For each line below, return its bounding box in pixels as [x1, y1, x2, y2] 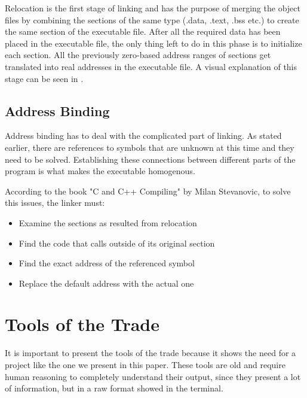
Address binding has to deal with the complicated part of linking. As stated [5, 129, 282, 142]
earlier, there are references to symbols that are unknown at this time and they [5, 141, 294, 153]
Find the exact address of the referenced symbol [19, 257, 195, 269]
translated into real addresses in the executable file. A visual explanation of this [5, 60, 297, 72]
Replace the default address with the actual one [19, 277, 194, 289]
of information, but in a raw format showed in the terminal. [5, 382, 223, 394]
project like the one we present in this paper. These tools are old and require [5, 358, 285, 371]
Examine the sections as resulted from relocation [19, 216, 197, 229]
